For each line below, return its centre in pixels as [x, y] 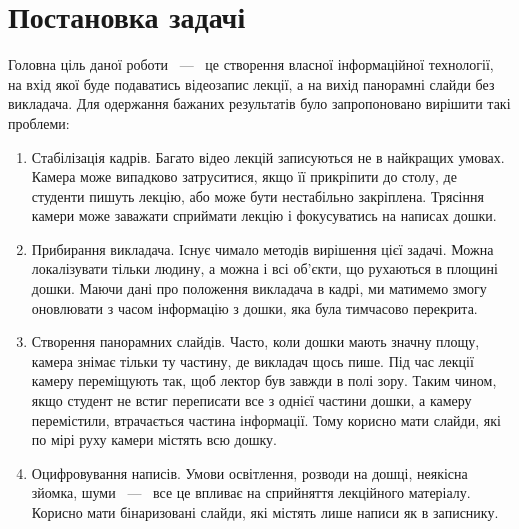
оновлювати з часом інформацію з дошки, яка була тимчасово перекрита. [254, 307]
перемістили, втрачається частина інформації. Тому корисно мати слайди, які [266, 419]
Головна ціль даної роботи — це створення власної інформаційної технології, [251, 64]
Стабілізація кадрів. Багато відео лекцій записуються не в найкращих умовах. [268, 156]
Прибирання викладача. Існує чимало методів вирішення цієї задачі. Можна [262, 248]
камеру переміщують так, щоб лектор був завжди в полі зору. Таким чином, [264, 380]
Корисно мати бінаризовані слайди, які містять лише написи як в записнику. [265, 512]
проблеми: [39, 122]
